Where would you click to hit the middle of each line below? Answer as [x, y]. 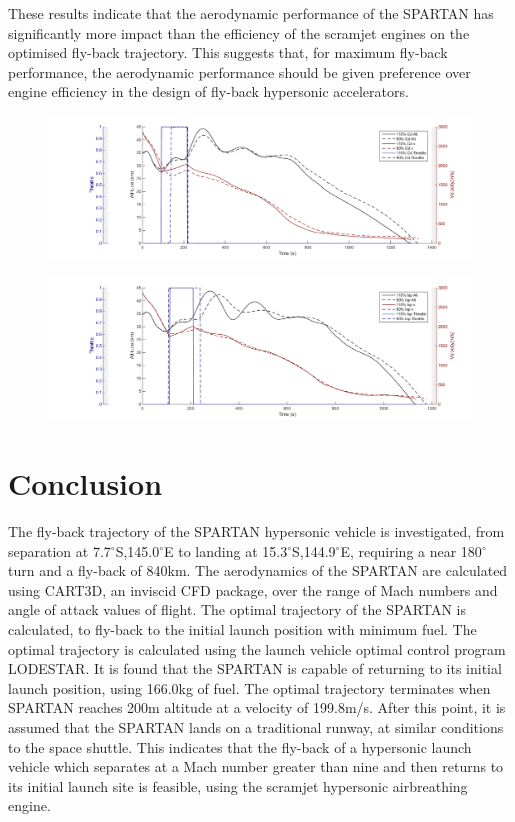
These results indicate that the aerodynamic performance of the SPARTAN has [251, 13]
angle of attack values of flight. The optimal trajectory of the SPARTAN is [237, 609]
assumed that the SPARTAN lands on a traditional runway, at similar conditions [256, 726]
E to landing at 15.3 [226, 550]
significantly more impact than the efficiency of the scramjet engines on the [239, 32]
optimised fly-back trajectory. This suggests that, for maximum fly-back [228, 52]
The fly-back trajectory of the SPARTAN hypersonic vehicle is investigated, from [256, 530]
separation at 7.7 [59, 550]
